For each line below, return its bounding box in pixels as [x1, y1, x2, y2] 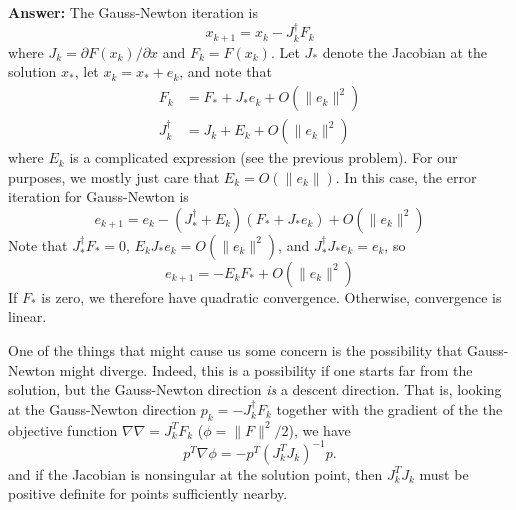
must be [419, 463, 469, 484]
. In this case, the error [335, 166, 477, 187]
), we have [288, 419, 351, 440]
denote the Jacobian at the [322, 41, 488, 62]
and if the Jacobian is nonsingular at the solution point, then [8, 463, 383, 484]
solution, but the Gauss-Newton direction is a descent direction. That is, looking [8, 379, 502, 400]
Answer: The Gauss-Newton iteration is [8, 2, 258, 22]
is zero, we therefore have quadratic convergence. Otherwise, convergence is [41, 286, 502, 307]
